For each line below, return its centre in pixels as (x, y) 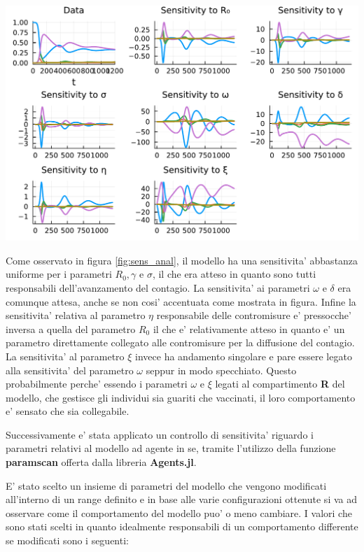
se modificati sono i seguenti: (67, 540)
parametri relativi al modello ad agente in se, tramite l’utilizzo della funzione (171, 448)
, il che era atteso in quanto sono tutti (234, 274)
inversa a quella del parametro (71, 328)
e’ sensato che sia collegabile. (68, 411)
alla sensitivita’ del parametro (70, 370)
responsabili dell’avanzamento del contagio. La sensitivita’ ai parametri (158, 287)
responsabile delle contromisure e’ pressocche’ (254, 315)
